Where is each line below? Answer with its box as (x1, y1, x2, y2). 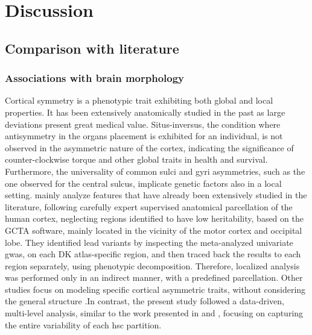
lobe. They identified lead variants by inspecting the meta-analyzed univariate (5, 236, 293, 248)
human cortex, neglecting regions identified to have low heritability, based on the (5, 212, 304, 225)
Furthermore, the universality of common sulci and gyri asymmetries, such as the (5, 164, 305, 177)
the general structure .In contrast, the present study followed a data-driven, (5, 295, 284, 307)
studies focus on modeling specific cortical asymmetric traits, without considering (5, 283, 306, 295)
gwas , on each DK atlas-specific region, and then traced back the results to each (5, 248, 301, 260)
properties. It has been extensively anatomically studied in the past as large (5, 105, 285, 118)
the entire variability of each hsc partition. (5, 318, 162, 331)
